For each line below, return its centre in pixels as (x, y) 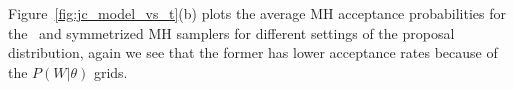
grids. (110, 71)
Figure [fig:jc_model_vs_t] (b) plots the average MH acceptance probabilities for (257, 13)
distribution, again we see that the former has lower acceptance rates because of (253, 52)
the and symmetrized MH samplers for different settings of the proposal (231, 32)
